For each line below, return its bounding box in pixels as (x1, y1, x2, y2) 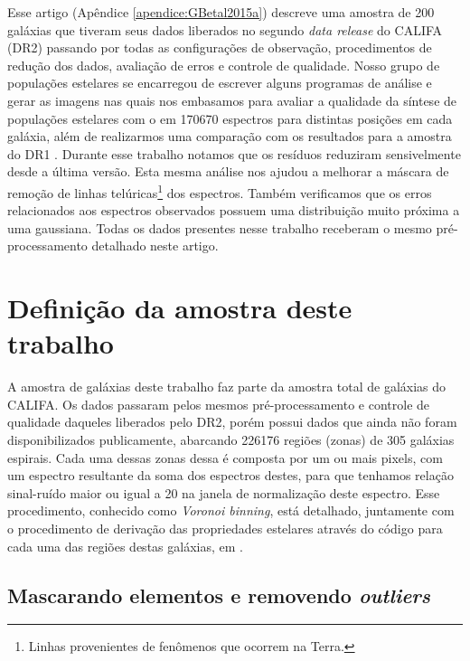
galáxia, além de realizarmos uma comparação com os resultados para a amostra (7, 127, 452, 146)
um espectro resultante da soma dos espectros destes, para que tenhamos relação (7, 466, 454, 485)
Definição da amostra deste (7, 289, 352, 326)
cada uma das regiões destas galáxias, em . (7, 536, 243, 555)
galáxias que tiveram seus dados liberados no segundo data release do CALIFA (7, 20, 443, 39)
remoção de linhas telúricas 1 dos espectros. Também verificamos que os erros (7, 180, 432, 202)
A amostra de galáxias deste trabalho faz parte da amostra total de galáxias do (7, 377, 446, 396)
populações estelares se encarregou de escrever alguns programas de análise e (7, 73, 432, 92)
